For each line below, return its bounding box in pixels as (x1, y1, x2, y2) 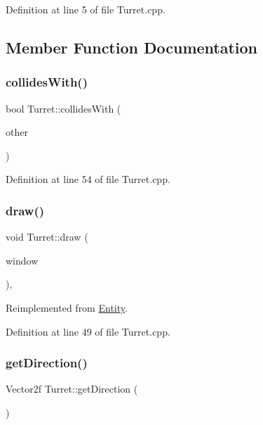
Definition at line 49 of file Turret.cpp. (6, 324, 170, 338)
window (6, 253, 39, 267)
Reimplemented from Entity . (6, 300, 128, 315)
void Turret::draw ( (6, 229, 88, 244)
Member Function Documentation (6, 36, 258, 58)
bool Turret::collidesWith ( (6, 101, 121, 115)
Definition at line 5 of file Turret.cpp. (6, 2, 166, 16)
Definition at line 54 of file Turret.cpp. (6, 172, 170, 186)
